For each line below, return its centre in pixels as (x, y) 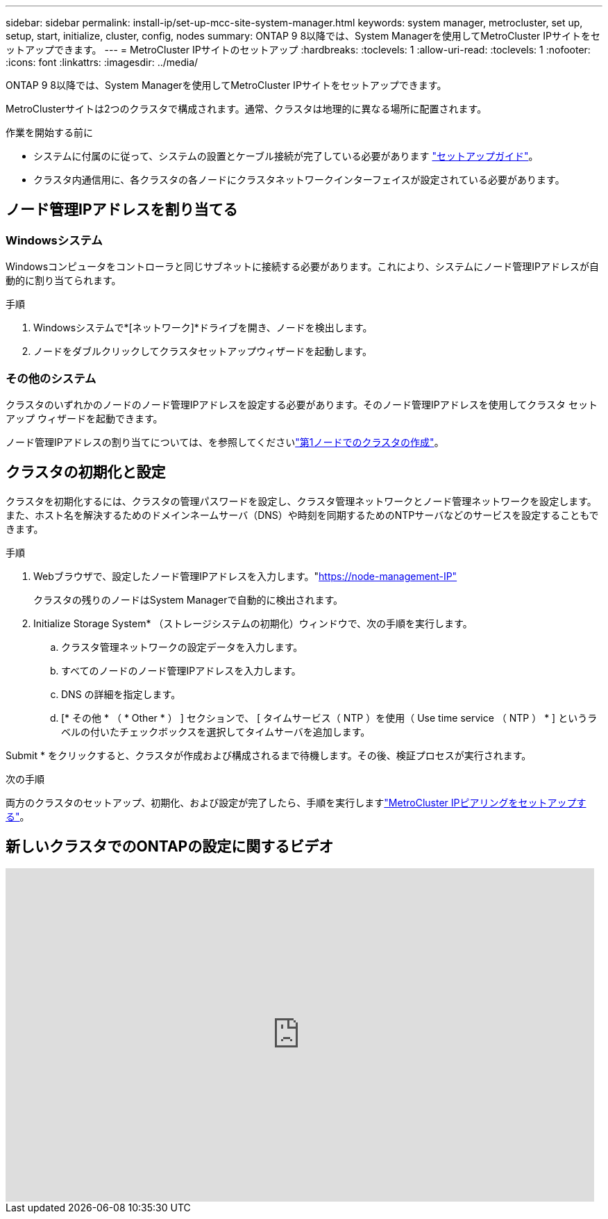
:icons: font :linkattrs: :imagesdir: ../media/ (102, 62)
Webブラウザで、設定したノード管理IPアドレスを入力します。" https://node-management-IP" (245, 576)
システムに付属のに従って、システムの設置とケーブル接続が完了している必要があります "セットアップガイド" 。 (286, 156)
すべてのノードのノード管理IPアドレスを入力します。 (181, 670)
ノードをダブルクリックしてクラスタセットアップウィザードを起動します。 (203, 351)
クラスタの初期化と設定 (86, 472)
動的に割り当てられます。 (64, 281)
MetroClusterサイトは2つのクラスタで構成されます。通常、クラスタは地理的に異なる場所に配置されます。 (246, 109)
